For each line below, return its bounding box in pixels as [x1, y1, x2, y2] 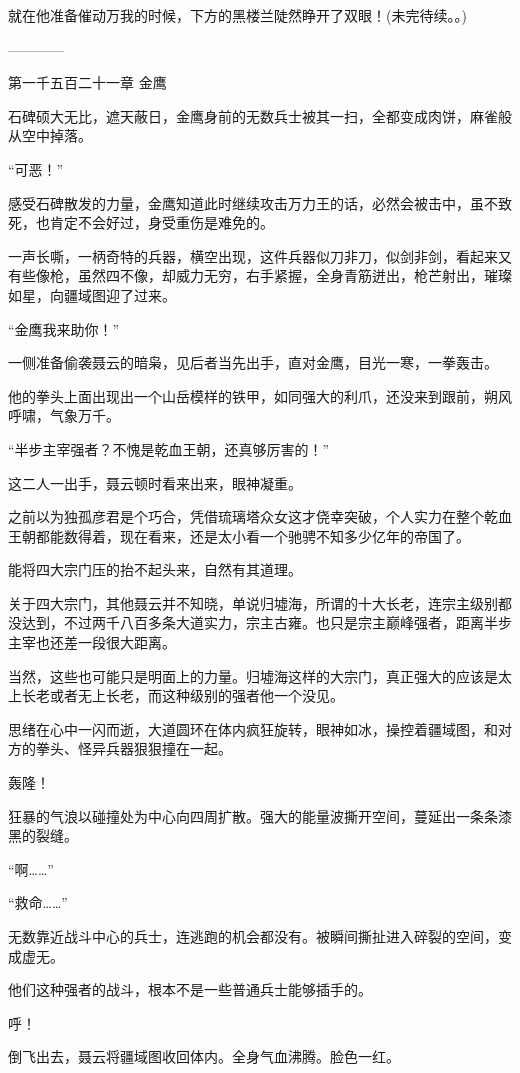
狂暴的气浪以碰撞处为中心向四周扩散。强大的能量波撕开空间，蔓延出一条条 [8, 805, 498, 826]
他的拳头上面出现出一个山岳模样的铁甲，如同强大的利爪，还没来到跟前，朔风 [8, 385, 512, 406]
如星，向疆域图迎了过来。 [8, 284, 176, 305]
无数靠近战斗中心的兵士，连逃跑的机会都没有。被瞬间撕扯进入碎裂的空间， [8, 926, 498, 946]
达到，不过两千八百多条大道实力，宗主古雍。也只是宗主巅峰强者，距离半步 [21, 612, 512, 633]
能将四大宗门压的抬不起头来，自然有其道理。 [8, 559, 302, 580]
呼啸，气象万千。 [8, 405, 120, 426]
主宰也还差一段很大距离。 [8, 632, 176, 653]
